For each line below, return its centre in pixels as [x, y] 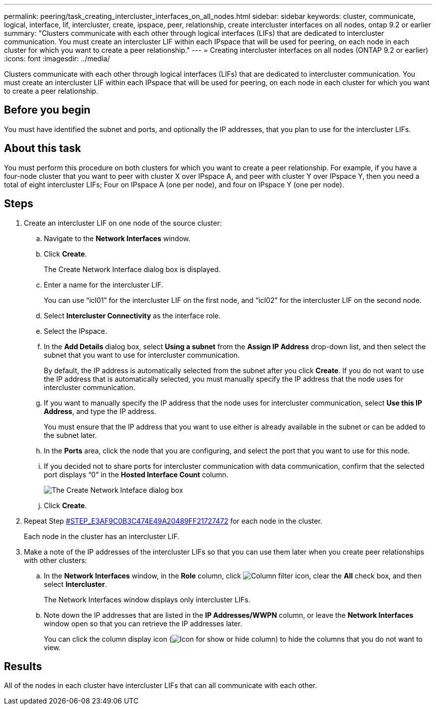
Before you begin [47, 110]
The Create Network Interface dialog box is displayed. [132, 269]
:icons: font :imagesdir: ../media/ [57, 59]
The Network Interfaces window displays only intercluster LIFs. [147, 599]
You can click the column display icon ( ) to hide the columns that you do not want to [233, 639]
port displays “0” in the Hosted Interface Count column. [136, 474]
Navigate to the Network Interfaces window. [117, 238]
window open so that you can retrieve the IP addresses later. [143, 623]
